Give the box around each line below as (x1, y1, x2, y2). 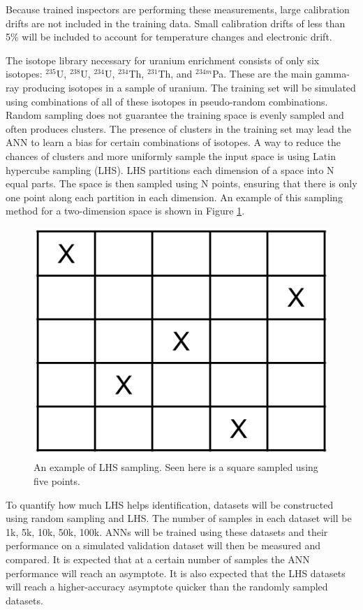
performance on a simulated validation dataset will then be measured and (6, 538, 321, 553)
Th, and (158, 66, 193, 81)
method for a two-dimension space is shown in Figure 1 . (6, 203, 245, 218)
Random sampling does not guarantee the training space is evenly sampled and (6, 108, 344, 122)
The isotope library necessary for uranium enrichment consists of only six (6, 52, 320, 67)
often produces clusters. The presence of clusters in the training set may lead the (6, 121, 351, 136)
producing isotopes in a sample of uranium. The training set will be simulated (22, 80, 356, 94)
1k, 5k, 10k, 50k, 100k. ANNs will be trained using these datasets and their (6, 524, 328, 539)
